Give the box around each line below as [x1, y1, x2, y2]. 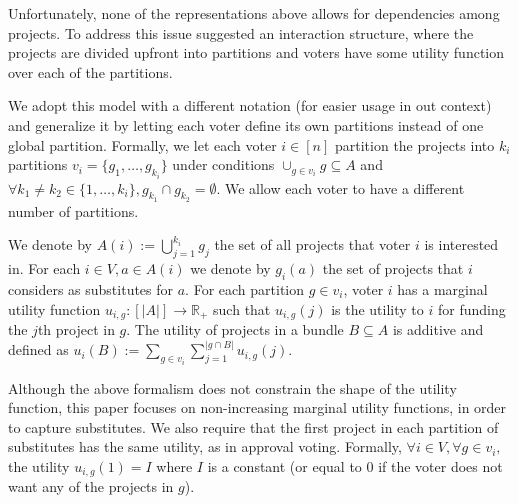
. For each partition [185, 278, 305, 299]
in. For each [8, 258, 81, 279]
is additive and [392, 319, 484, 340]
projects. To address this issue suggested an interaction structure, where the [8, 22, 474, 43]
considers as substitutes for [8, 278, 174, 299]
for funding [437, 298, 506, 319]
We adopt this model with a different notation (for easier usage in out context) [8, 95, 492, 116]
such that [213, 298, 271, 319]
